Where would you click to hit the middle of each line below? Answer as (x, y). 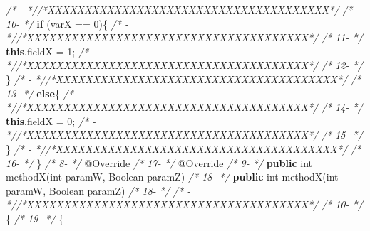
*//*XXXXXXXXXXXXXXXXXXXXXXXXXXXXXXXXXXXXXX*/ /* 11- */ (184, 37)
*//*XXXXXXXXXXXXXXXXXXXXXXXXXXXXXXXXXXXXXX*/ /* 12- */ (184, 65)
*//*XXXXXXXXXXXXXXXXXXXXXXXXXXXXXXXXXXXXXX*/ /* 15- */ (184, 135)
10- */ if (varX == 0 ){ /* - (67, 23)
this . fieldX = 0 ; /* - (51, 120)
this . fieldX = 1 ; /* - (51, 51)
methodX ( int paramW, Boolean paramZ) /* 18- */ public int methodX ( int (172, 177)
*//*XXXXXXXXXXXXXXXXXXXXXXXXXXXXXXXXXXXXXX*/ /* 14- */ (184, 107)
